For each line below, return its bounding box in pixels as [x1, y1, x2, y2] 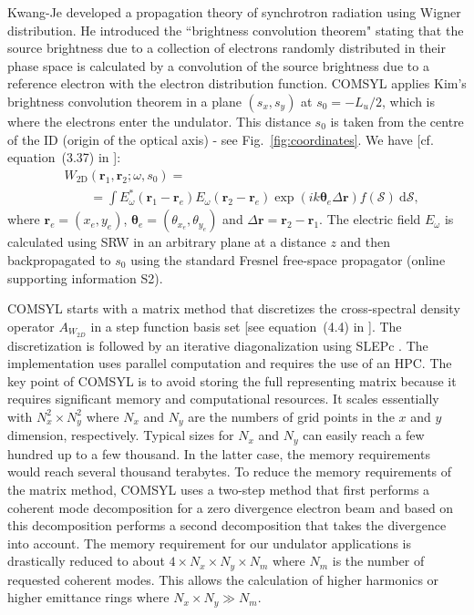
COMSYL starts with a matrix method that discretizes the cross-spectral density [7, 299, 460, 318]
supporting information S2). [7, 268, 163, 287]
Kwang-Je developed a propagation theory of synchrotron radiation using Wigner [7, 3, 461, 21]
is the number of [332, 551, 425, 570]
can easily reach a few [303, 425, 425, 445]
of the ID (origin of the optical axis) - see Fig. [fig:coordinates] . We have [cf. [7, 129, 434, 149]
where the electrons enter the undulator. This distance [7, 111, 311, 130]
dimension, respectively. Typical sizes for [7, 425, 234, 445]
